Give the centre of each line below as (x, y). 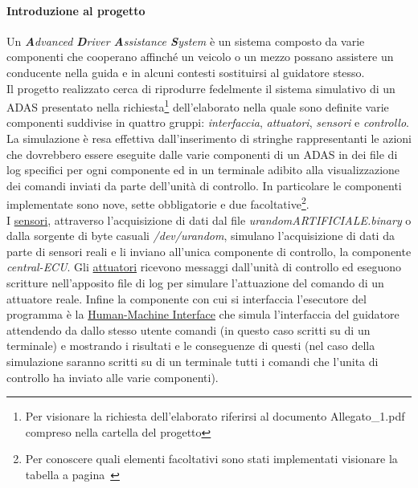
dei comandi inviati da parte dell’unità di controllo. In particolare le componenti (204, 185)
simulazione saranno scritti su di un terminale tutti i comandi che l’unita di (193, 361)
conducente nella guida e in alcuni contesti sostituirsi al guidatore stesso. (186, 72)
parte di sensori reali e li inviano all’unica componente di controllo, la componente (209, 251)
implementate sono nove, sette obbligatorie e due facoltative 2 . (158, 203)
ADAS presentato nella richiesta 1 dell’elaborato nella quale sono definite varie (198, 106)
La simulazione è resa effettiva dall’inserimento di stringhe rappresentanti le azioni (209, 138)
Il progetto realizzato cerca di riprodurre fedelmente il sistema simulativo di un (201, 88)
